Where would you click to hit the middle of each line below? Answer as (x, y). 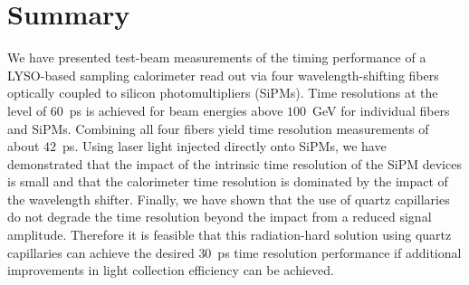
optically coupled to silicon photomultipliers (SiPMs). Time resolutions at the (223, 93)
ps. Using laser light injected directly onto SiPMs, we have (225, 146)
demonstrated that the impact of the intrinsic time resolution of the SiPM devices (234, 163)
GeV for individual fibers (381, 110)
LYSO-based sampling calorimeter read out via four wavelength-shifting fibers (223, 75)
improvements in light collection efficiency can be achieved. (171, 270)
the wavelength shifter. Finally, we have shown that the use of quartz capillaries (229, 199)
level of (27, 110)
